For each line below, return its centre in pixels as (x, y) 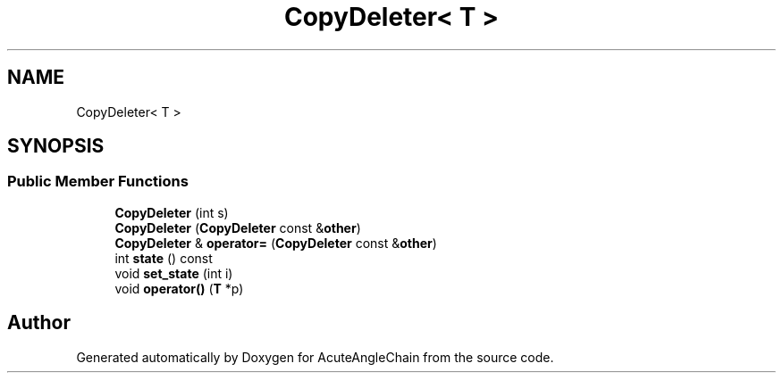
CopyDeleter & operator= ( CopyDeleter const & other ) (276, 243)
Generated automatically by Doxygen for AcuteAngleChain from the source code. (315, 357)
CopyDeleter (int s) (172, 212)
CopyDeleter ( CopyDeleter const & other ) (238, 227)
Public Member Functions (98, 182)
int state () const (164, 258)
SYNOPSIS (56, 146)
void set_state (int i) (174, 273)
